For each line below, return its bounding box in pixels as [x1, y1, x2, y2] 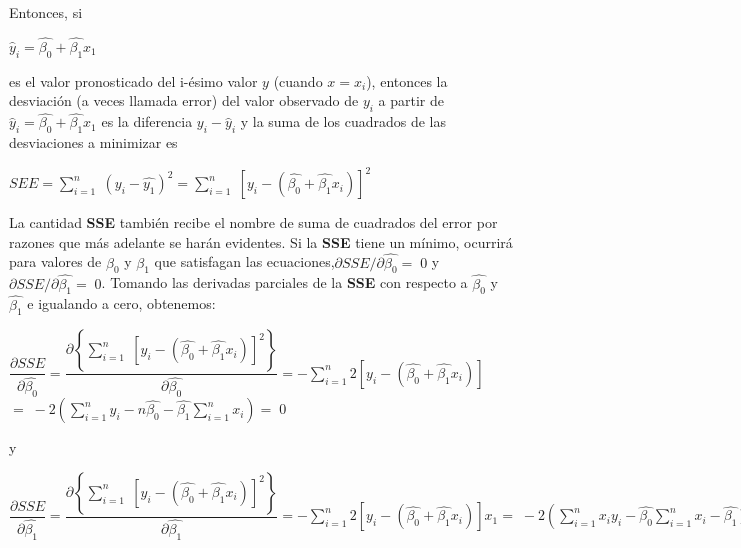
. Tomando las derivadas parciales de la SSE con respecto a [101, 272, 468, 293]
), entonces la [366, 70, 448, 91]
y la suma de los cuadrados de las [240, 111, 446, 132]
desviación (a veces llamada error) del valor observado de [9, 90, 359, 111]
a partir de [378, 90, 445, 111]
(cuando [273, 70, 323, 91]
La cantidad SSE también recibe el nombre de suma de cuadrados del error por [9, 212, 498, 233]
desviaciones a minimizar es [9, 132, 178, 153]
